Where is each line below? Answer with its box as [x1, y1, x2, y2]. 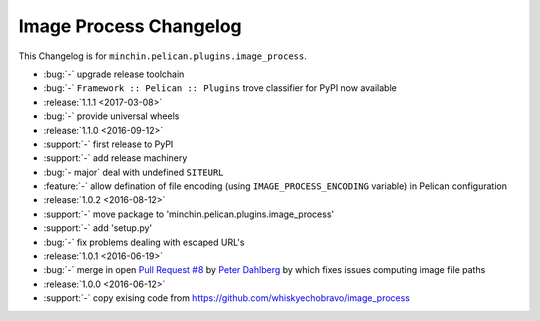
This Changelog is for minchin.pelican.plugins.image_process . [18, 50, 307, 62]
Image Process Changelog [18, 15, 242, 37]
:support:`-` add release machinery [43, 152, 188, 164]
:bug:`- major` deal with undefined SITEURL [43, 166, 224, 178]
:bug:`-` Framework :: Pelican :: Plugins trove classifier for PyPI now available [43, 82, 397, 94]
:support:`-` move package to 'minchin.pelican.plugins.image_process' [43, 208, 335, 220]
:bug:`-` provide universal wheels [43, 110, 180, 122]
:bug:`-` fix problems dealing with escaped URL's [43, 236, 245, 248]
